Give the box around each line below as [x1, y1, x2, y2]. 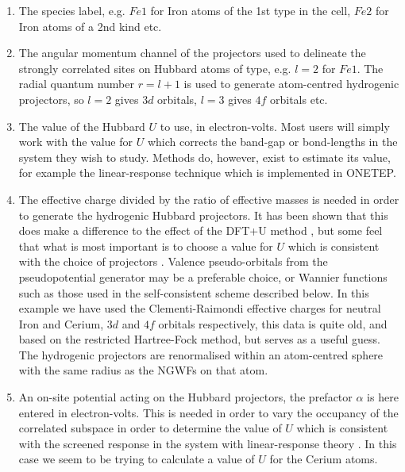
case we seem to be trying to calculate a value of [18, 451, 255, 467]
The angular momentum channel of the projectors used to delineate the [18, 44, 366, 61]
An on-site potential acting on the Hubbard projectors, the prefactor [18, 389, 353, 405]
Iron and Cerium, [18, 315, 104, 332]
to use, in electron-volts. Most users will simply [160, 117, 390, 134]
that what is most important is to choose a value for [18, 237, 273, 254]
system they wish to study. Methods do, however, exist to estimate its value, [18, 148, 391, 165]
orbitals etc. [270, 90, 328, 107]
